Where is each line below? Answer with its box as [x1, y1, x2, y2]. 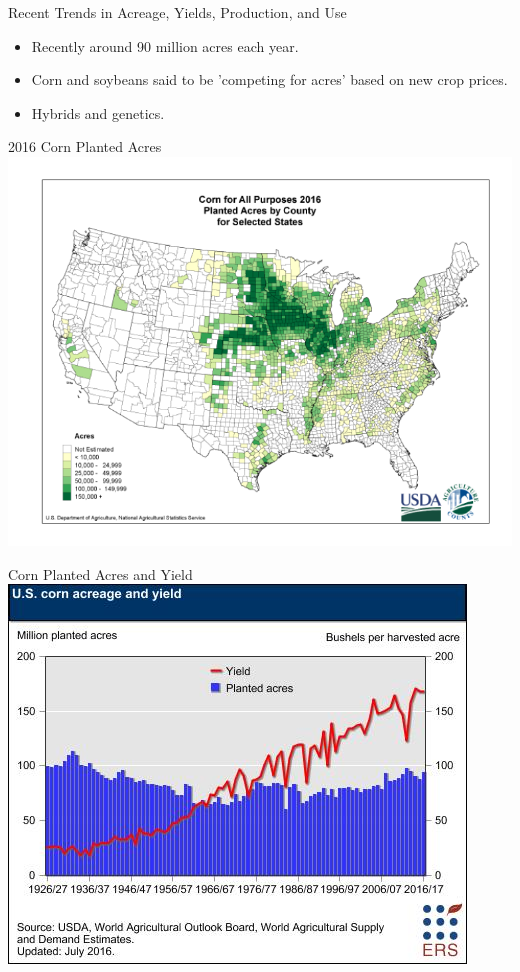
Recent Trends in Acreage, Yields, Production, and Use [8, 2, 347, 22]
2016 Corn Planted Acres [8, 136, 162, 157]
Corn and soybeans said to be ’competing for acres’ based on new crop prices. [31, 69, 508, 90]
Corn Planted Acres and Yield [8, 563, 193, 584]
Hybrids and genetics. [31, 102, 165, 123]
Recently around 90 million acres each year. [31, 35, 299, 56]
